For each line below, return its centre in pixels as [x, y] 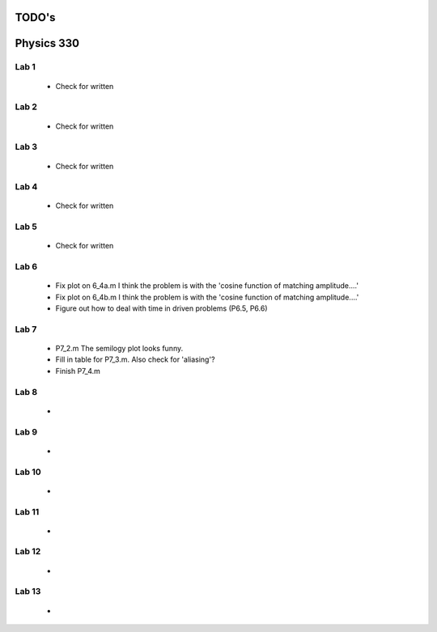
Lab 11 [27, 511]
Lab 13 [28, 592]
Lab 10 [28, 472]
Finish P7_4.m [78, 371]
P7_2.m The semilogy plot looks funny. [119, 349]
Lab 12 [28, 552]
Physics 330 [47, 43]
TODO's [35, 17]
